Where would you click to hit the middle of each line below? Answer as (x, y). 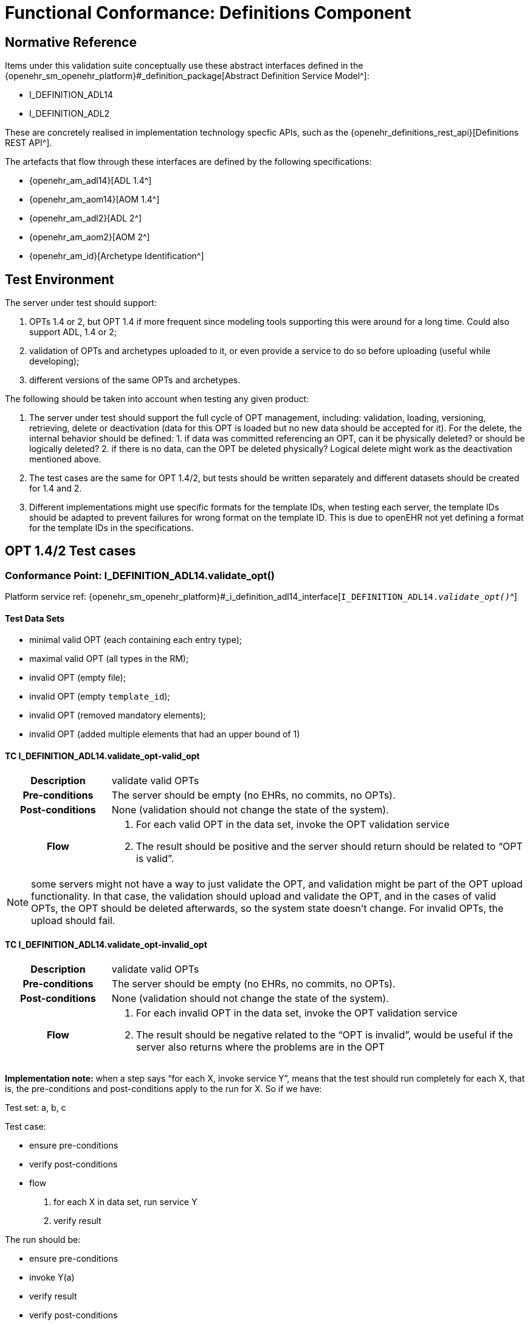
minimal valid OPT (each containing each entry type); (136, 640)
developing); (54, 361)
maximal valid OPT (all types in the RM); (109, 659)
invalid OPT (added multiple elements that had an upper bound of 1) (165, 734)
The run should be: (43, 1239)
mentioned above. (65, 459)
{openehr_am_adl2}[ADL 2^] (86, 218)
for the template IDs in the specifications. (112, 528)
